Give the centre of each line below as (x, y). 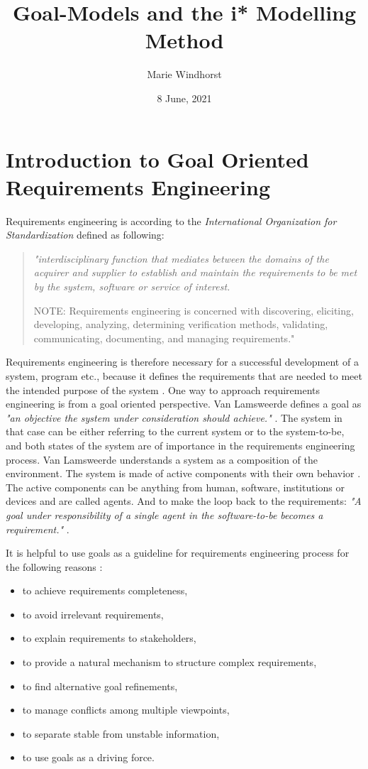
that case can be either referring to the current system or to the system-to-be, (175, 431)
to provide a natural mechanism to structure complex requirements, (169, 662)
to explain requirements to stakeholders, (109, 638)
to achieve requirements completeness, (105, 590)
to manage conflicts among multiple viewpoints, (126, 710)
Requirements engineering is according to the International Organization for (171, 220)
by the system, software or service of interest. (132, 286)
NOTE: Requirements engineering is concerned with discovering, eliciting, (194, 310)
